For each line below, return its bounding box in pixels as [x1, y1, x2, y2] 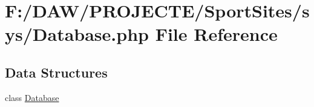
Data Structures [5, 63, 108, 81]
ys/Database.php [5, 22, 149, 46]
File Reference [155, 22, 278, 46]
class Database [5, 91, 59, 103]
